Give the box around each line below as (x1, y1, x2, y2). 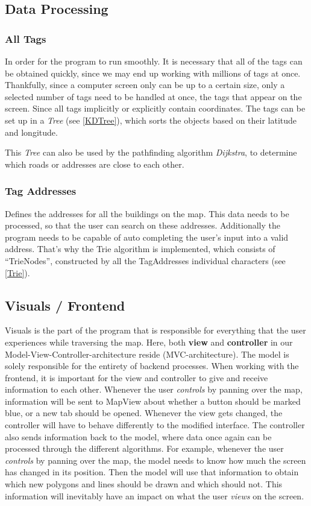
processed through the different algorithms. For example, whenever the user (5, 442, 284, 455)
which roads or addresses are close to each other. (5, 157, 184, 170)
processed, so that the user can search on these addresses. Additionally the (5, 219, 280, 232)
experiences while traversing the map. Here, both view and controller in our (5, 335, 293, 348)
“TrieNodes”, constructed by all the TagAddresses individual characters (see (5, 254, 286, 267)
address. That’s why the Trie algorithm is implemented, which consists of (5, 242, 275, 255)
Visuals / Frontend (5, 296, 125, 314)
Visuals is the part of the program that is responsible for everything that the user (5, 324, 306, 337)
